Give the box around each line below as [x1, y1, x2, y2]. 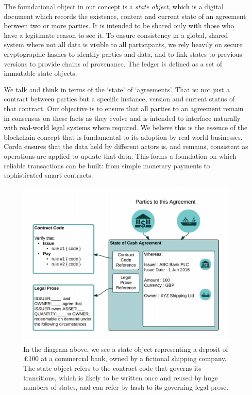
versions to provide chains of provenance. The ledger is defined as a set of [4, 58, 222, 68]
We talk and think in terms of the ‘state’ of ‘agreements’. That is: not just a [4, 84, 230, 94]
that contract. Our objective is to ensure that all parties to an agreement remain [4, 103, 244, 113]
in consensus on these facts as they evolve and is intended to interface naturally [4, 113, 241, 123]
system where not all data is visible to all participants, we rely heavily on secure [4, 39, 243, 49]
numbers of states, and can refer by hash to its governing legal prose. [23, 382, 229, 392]
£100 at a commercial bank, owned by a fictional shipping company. [23, 353, 227, 363]
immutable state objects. [4, 68, 77, 78]
